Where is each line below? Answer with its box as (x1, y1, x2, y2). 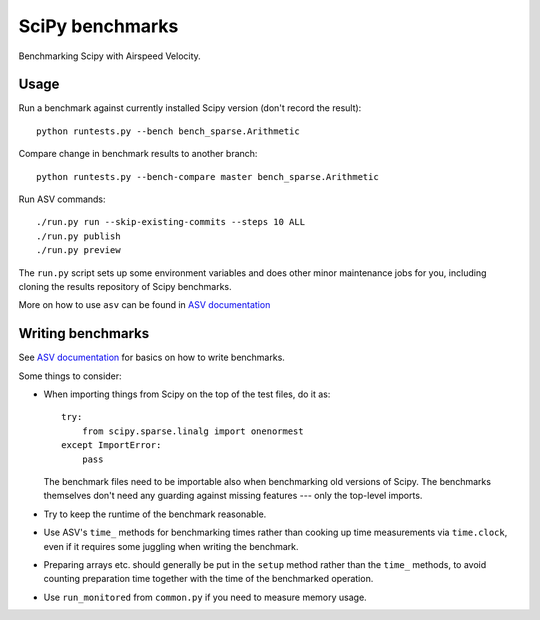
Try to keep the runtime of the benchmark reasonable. (43, 508, 267, 520)
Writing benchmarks (18, 325, 150, 342)
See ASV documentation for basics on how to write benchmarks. (18, 351, 285, 364)
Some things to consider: (18, 370, 122, 382)
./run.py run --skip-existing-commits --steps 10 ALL (36, 216, 305, 228)
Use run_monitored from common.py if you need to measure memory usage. (43, 591, 367, 603)
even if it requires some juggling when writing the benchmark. (43, 540, 299, 552)
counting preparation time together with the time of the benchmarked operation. (43, 573, 374, 585)
